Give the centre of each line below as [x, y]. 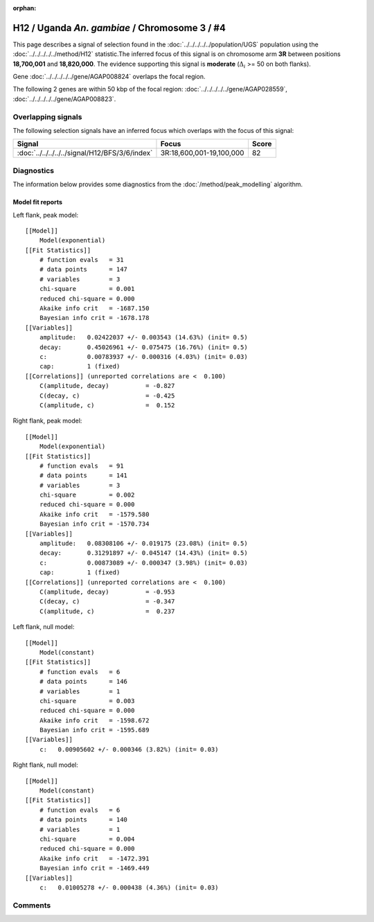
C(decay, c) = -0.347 [107, 602]
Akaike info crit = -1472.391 [94, 858]
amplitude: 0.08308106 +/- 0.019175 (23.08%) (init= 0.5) [144, 543]
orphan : [25, 8]
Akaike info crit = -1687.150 [94, 309]
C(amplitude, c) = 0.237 [107, 611]
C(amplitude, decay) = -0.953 [107, 592]
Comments [32, 905]
